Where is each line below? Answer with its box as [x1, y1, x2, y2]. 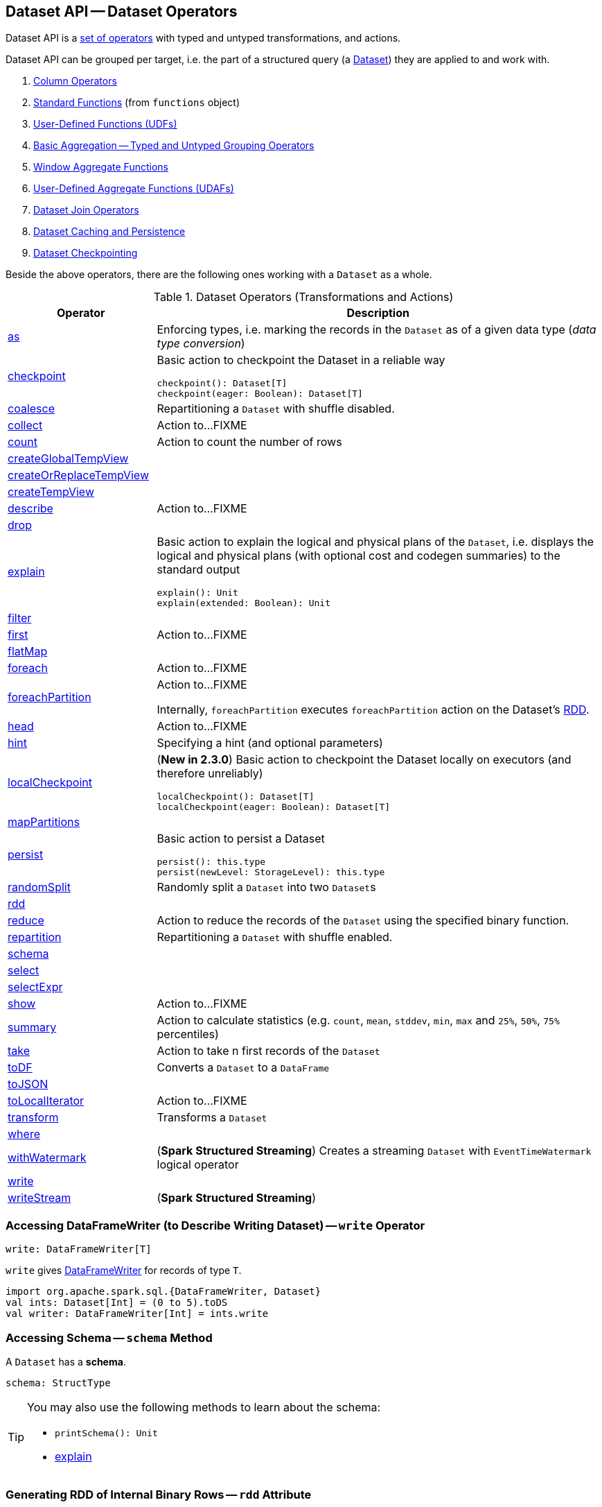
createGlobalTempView [8, 451, 129, 466]
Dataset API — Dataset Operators [6, 3, 238, 20]
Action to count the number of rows [157, 435, 342, 449]
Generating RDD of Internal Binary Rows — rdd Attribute [6, 1488, 312, 1502]
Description [346, 306, 409, 320]
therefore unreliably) [157, 766, 263, 781]
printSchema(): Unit [55, 1427, 158, 1438]
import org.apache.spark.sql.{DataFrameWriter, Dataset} [6, 1286, 321, 1298]
